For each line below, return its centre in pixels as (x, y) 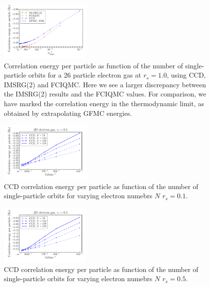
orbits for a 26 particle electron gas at (85, 75)
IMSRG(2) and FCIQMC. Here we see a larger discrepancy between (105, 84)
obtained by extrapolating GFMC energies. (68, 113)
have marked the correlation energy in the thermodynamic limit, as (104, 104)
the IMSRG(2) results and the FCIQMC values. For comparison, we (105, 94)
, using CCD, (186, 75)
